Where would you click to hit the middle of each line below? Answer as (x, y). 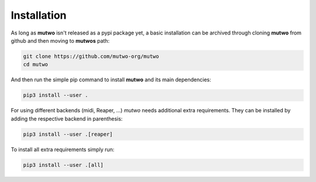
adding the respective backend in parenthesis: (67, 119)
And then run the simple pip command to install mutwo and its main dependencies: (111, 80)
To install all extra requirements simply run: (63, 149)
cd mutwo (36, 65)
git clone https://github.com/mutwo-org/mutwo (91, 56)
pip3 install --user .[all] (63, 165)
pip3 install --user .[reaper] (68, 134)
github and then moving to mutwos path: (60, 40)
